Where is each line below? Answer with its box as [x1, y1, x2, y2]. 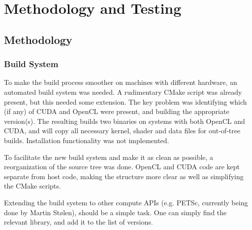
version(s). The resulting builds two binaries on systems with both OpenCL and [4, 115, 245, 126]
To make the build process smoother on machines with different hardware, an [4, 77, 237, 87]
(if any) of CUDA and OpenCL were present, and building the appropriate [4, 106, 229, 116]
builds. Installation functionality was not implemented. [4, 135, 169, 145]
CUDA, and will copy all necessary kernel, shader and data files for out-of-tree [4, 125, 241, 136]
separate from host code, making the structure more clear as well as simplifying [4, 171, 244, 181]
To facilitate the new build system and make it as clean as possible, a [4, 152, 214, 162]
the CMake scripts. [4, 181, 61, 191]
